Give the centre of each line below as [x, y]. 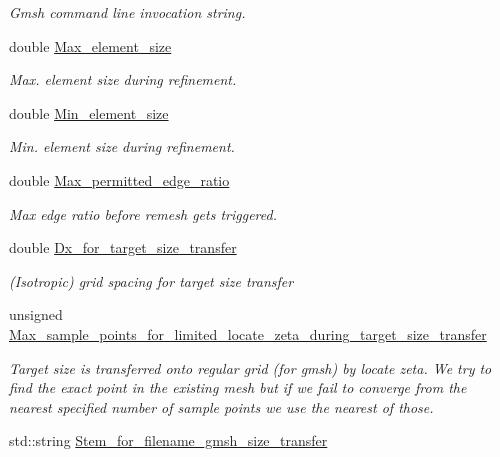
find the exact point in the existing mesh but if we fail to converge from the [238, 387]
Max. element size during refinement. [123, 79]
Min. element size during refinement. [122, 146]
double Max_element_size [90, 45]
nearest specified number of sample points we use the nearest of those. [221, 406]
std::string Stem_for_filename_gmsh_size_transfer [168, 440]
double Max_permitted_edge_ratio [119, 179]
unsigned [36, 314]
